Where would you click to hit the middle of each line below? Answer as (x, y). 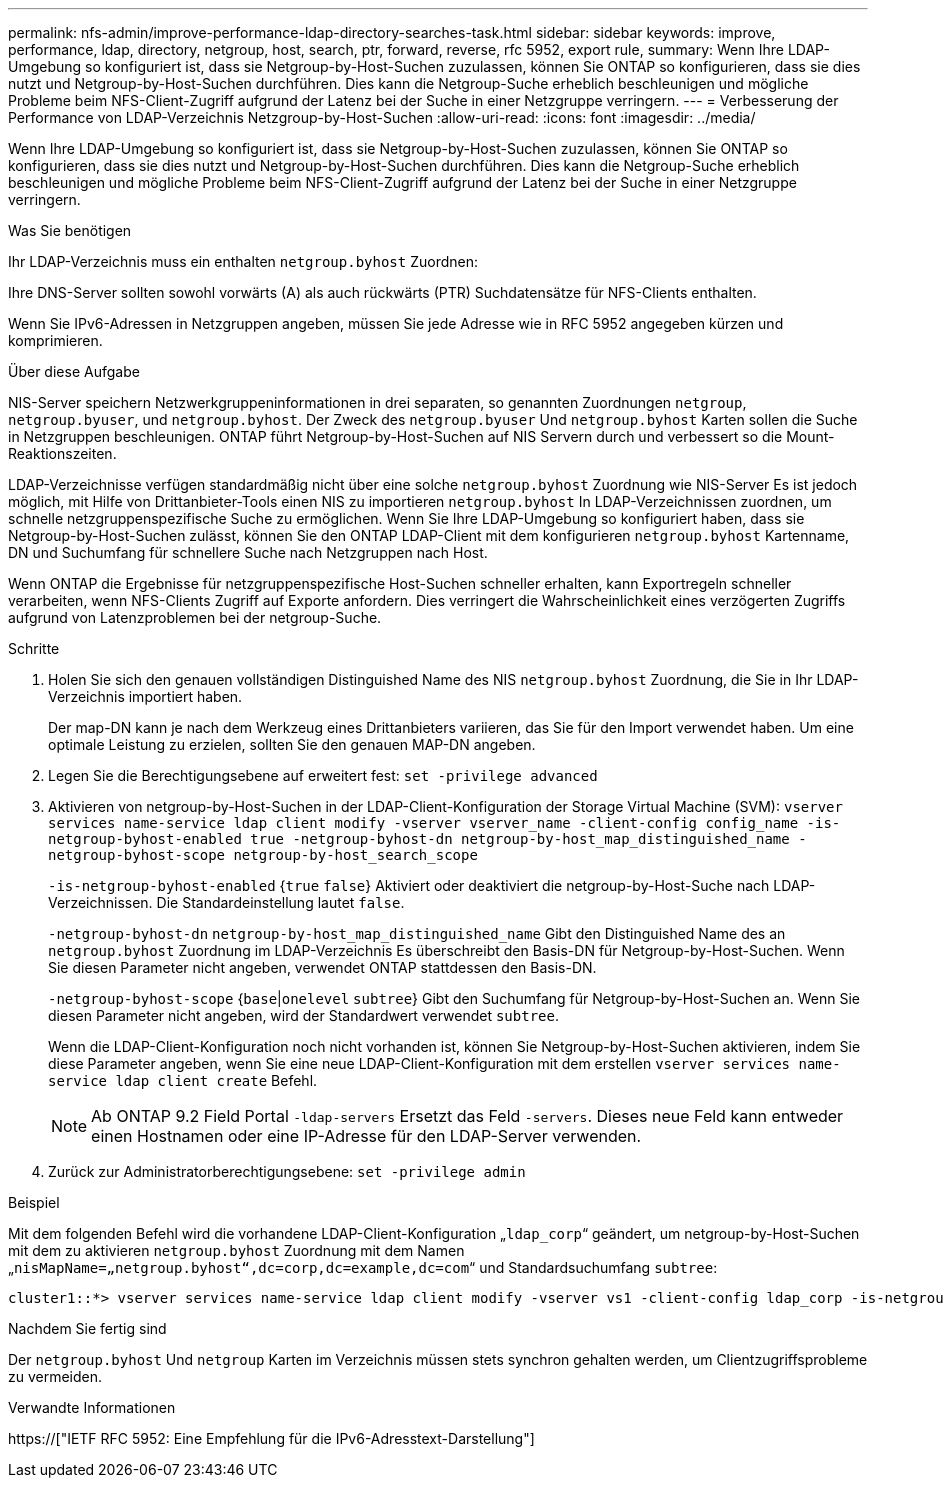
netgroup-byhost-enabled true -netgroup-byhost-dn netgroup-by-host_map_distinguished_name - (427, 839)
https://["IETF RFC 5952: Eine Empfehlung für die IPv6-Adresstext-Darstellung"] (271, 1438)
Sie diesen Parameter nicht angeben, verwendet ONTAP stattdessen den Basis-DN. (322, 967)
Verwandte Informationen (92, 1407)
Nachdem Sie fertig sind (87, 1328)
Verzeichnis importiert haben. (145, 696)
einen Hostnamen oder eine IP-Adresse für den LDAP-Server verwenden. (366, 1136)
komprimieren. (55, 340)
